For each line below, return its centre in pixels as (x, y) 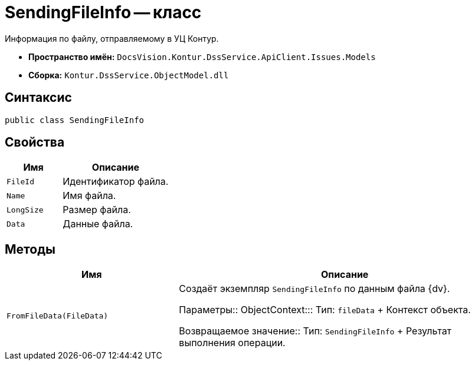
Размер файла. (97, 210)
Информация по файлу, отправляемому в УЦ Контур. (112, 38)
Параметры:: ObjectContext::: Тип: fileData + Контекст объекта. (325, 310)
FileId (20, 181)
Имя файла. (89, 196)
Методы (30, 249)
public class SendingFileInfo (75, 120)
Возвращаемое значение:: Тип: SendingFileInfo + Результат (315, 331)
